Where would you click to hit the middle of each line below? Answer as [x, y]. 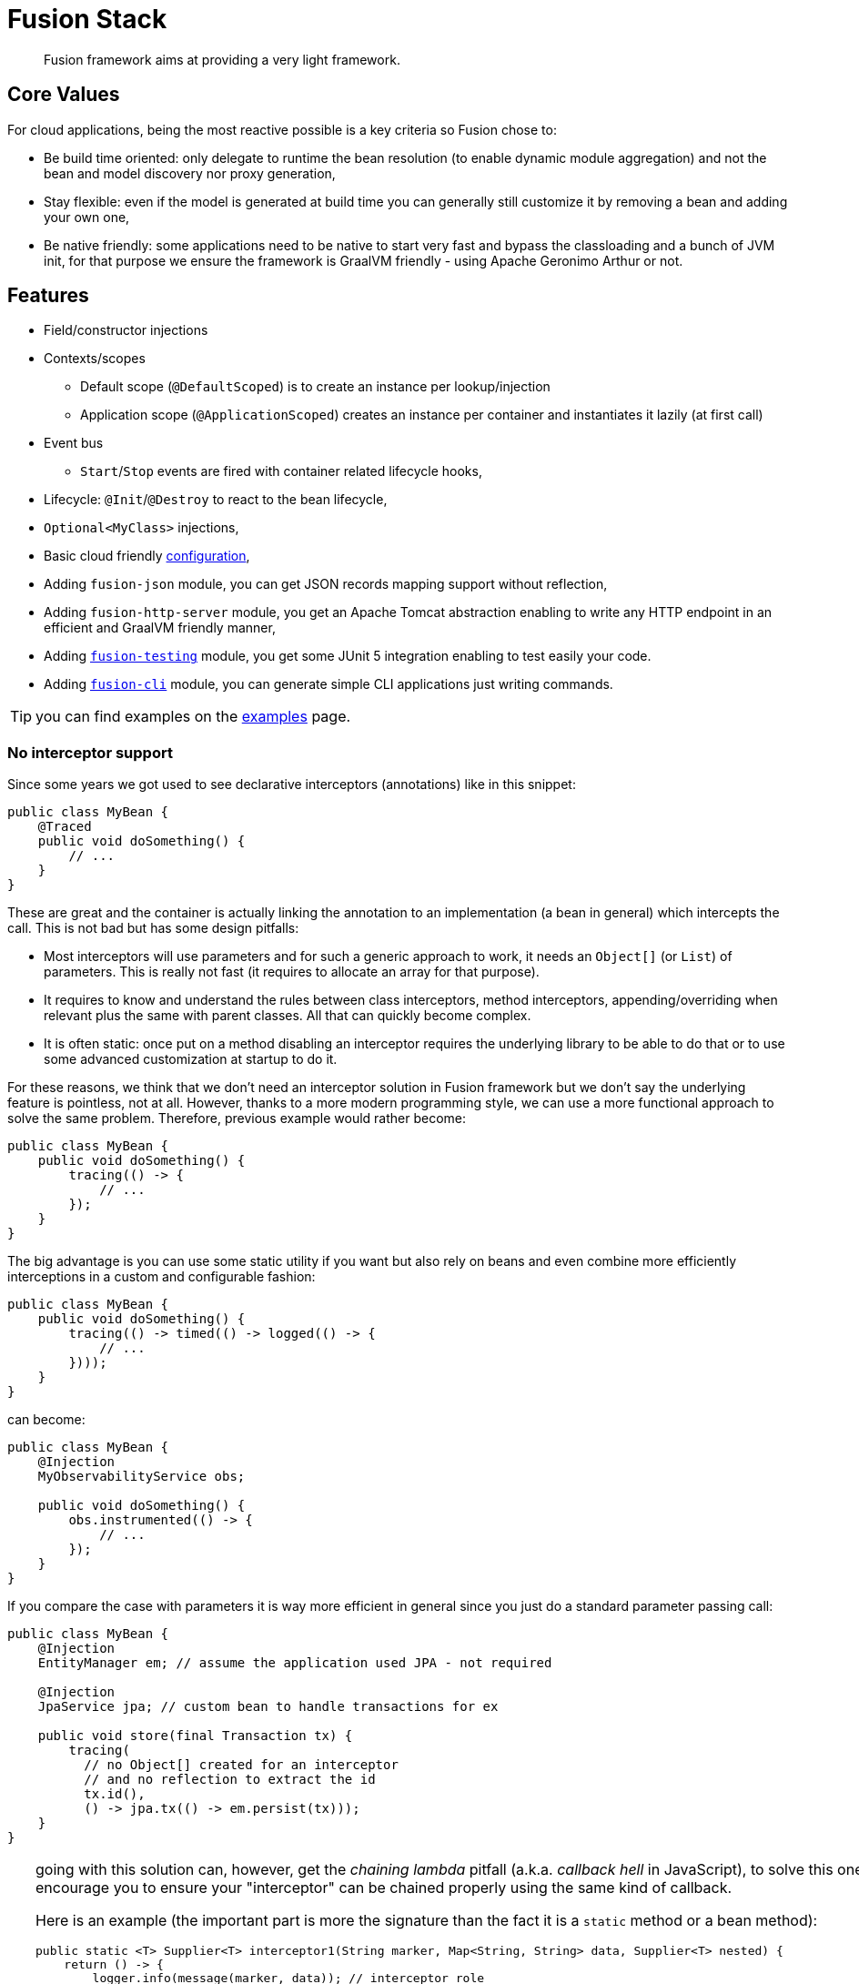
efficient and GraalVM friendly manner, [160, 628]
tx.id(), [115, 1794]
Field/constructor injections [126, 330]
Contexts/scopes [95, 359]
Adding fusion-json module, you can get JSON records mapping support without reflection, [326, 584]
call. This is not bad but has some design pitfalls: [153, 928]
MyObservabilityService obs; [141, 1477]
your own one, [87, 217]
